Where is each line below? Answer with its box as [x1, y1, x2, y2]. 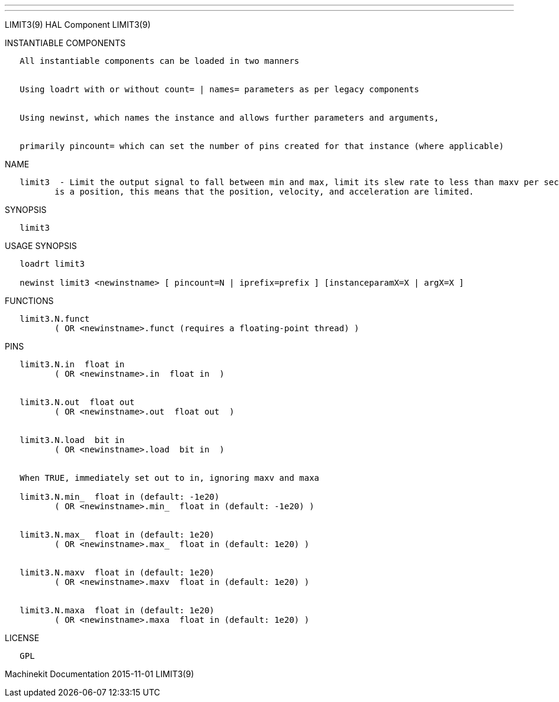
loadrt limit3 [20, 259, 85, 268]
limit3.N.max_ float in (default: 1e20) [20, 530, 215, 539]
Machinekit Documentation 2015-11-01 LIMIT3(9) [5, 669, 194, 679]
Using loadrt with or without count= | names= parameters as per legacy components [20, 85, 419, 94]
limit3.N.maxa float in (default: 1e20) [20, 606, 215, 615]
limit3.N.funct [20, 314, 90, 323]
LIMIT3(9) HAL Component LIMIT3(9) [5, 20, 151, 30]
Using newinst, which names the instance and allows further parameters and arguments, [20, 113, 439, 122]
